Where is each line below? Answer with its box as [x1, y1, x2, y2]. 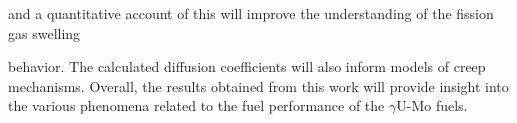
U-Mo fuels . [396, 95, 468, 116]
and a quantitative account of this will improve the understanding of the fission [8, 3, 494, 23]
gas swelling [8, 22, 81, 43]
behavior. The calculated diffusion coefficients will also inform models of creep [8, 56, 486, 77]
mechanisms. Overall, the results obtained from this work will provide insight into [8, 75, 509, 96]
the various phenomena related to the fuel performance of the [8, 95, 385, 116]
